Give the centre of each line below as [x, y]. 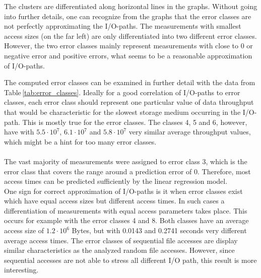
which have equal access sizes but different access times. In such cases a [114, 201]
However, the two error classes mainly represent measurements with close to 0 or [128, 46]
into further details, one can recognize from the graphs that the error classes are [128, 16]
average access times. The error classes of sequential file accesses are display [121, 240]
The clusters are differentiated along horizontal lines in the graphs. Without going [131, 6]
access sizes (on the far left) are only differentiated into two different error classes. [130, 36]
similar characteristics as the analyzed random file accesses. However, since [119, 250]
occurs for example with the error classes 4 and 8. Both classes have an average [126, 220]
